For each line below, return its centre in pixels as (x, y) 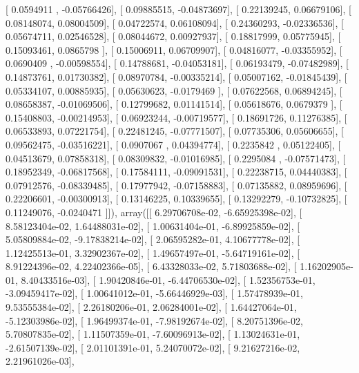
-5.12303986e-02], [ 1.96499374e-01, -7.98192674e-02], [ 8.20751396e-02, (154, 320)
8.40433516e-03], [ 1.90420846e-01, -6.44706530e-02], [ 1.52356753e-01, (168, 279)
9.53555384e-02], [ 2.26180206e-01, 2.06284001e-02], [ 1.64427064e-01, (151, 307)
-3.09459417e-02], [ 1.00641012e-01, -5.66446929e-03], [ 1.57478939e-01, (154, 293)
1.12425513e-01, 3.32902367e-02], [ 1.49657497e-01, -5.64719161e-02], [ (153, 252)
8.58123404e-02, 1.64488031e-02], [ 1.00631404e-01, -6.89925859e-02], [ (153, 226)
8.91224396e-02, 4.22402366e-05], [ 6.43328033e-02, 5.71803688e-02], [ (151, 266)
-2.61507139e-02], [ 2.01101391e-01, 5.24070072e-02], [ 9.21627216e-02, (153, 347)
